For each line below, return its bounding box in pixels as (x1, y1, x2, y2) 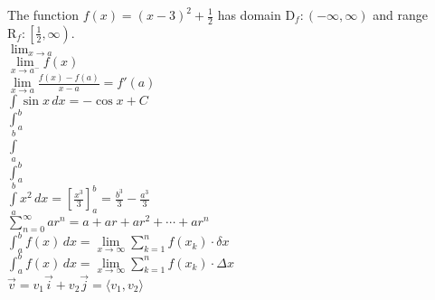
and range (373, 5, 428, 23)
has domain (217, 5, 281, 23)
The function (7, 5, 79, 23)
